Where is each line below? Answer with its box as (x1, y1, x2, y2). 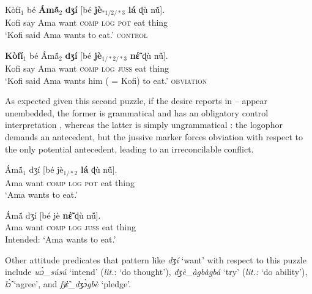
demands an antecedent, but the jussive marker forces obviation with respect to (5, 130, 303, 143)
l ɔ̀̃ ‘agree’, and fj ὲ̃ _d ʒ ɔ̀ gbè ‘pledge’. (5, 277, 132, 290)
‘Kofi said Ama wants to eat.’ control (5, 28, 148, 41)
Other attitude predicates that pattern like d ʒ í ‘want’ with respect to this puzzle (5, 253, 306, 266)
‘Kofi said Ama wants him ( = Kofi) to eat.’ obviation (5, 73, 207, 86)
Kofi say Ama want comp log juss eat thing (5, 62, 169, 75)
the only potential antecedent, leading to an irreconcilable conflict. (5, 142, 254, 155)
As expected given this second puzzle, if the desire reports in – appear (5, 94, 268, 107)
